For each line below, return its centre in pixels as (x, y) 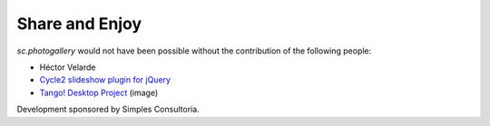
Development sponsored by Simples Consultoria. (108, 110)
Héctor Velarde (68, 67)
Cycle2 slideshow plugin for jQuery (105, 80)
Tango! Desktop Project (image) (99, 92)
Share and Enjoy (79, 24)
